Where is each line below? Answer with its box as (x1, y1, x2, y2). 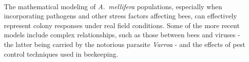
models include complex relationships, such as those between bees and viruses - (4, 30, 240, 40)
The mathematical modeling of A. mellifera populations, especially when (4, 1, 222, 11)
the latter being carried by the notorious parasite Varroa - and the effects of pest (4, 39, 246, 49)
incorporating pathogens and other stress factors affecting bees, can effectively (4, 11, 237, 21)
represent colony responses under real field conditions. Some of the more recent (4, 20, 240, 30)
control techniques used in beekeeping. (4, 48, 118, 59)
